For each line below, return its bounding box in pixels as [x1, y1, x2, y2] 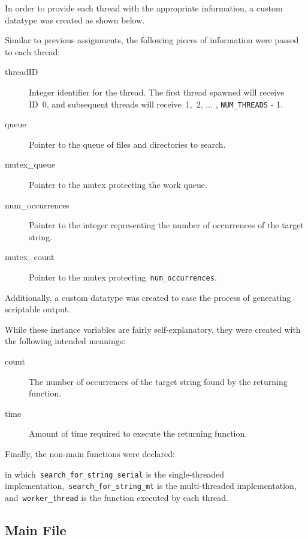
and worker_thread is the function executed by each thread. [5, 491, 228, 503]
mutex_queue [5, 158, 55, 171]
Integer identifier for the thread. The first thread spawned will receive [29, 85, 285, 98]
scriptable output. [5, 303, 71, 315]
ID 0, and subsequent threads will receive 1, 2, [29, 97, 203, 110]
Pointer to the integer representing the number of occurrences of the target [29, 219, 304, 231]
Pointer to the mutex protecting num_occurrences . [29, 270, 217, 283]
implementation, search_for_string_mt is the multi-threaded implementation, [5, 479, 297, 492]
